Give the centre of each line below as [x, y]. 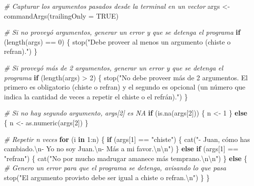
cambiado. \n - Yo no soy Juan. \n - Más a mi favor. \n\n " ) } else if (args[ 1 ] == [121, 149]
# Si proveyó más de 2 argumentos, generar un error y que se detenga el [114, 67]
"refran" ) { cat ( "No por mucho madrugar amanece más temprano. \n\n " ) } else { [126, 158]
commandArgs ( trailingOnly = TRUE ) [61, 15]
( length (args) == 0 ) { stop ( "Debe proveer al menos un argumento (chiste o [117, 41]
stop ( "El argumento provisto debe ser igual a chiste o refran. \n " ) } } [107, 177]
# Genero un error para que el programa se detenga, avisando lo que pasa [115, 168]
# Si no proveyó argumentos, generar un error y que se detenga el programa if [122, 32]
